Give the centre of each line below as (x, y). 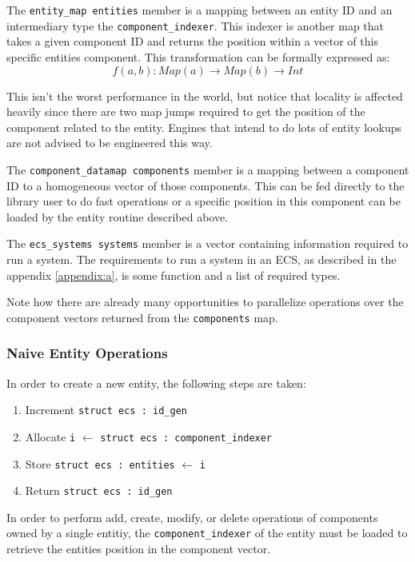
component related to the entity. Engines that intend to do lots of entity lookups (204, 127)
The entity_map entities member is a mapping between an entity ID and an (200, 10)
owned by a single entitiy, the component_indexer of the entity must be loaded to (207, 533)
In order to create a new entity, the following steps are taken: (156, 383)
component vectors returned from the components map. (142, 317)
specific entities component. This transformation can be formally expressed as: (198, 56)
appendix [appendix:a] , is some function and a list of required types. (174, 275)
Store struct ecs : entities (100, 463)
